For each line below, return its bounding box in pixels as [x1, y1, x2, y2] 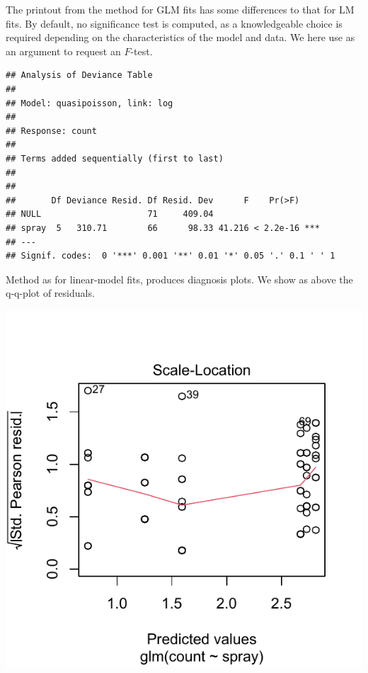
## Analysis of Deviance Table [6, 70, 153, 81]
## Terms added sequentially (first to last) [6, 153, 224, 164]
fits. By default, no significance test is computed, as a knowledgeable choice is [6, 16, 343, 30]
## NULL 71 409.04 [6, 209, 214, 220]
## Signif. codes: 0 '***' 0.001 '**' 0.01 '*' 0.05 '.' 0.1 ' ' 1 [6, 251, 335, 261]
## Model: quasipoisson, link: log [6, 98, 173, 108]
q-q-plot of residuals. [6, 285, 95, 300]
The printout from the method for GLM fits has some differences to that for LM [6, 2, 355, 16]
